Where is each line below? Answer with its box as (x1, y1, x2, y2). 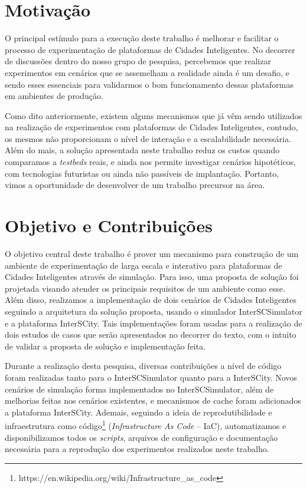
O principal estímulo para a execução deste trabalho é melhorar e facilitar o (5, 32, 279, 44)
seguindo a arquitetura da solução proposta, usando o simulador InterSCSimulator (5, 305, 302, 317)
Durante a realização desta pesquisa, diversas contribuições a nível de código (5, 360, 282, 372)
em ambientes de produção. (5, 90, 103, 102)
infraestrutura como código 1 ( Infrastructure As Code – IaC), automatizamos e (5, 418, 286, 431)
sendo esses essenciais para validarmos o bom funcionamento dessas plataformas (5, 78, 294, 90)
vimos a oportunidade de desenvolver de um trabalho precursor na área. (5, 179, 265, 191)
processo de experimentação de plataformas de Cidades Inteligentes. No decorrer (5, 43, 295, 55)
